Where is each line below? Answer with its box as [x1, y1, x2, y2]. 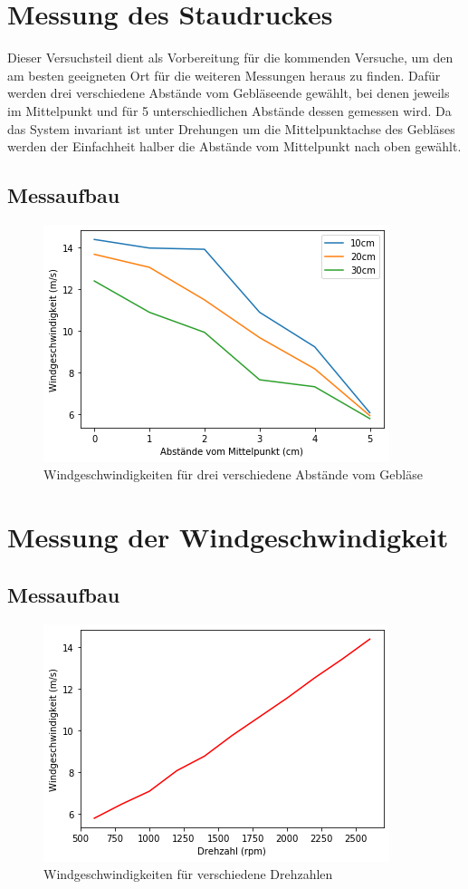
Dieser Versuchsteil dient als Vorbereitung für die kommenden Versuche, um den [7, 48, 454, 67]
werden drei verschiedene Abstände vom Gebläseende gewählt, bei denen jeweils [7, 83, 450, 102]
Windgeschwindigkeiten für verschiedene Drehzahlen [43, 865, 333, 884]
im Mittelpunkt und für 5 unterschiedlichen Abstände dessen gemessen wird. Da [7, 101, 452, 120]
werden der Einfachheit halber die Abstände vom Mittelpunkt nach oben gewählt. [7, 137, 462, 156]
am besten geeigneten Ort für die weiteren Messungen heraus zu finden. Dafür [7, 65, 441, 84]
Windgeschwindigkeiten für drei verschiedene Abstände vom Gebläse [43, 465, 423, 484]
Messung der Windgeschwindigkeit [7, 518, 449, 556]
